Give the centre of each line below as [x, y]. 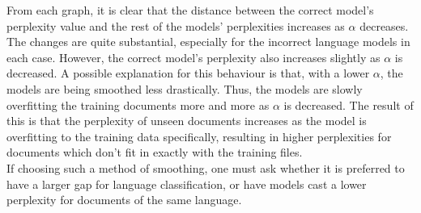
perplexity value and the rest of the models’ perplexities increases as [176, 25]
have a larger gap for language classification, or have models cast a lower [187, 184]
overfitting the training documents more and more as [138, 104]
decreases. [384, 25]
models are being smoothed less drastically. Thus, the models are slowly [185, 88]
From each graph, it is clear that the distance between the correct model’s [190, 10]
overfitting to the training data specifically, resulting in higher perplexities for [199, 136]
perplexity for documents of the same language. [124, 200]
